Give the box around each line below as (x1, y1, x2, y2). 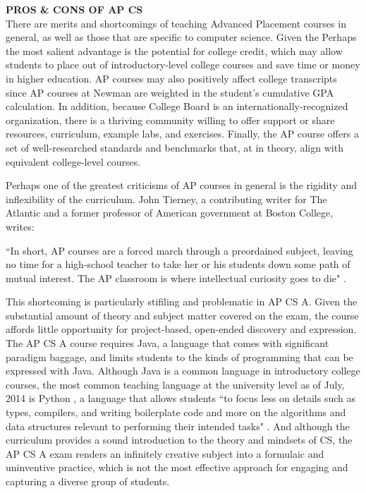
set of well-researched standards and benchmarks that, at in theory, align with (6, 140, 343, 154)
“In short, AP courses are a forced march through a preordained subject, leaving (6, 243, 353, 257)
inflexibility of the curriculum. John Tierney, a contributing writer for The (6, 191, 327, 206)
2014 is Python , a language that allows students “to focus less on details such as (6, 391, 355, 406)
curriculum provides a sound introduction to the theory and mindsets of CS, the (6, 432, 353, 447)
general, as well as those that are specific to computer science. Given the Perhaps (6, 30, 357, 44)
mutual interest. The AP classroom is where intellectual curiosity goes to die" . (6, 270, 346, 285)
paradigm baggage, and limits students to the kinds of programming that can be (6, 349, 353, 364)
